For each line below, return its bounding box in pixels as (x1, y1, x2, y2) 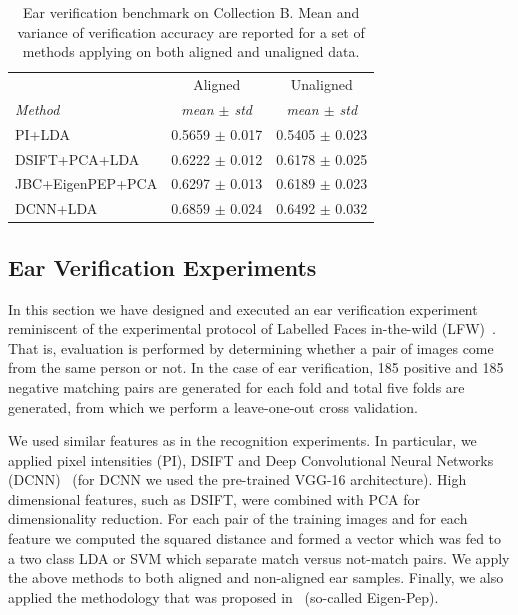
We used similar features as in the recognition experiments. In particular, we (8, 430, 477, 451)
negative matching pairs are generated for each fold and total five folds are (8, 376, 465, 397)
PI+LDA (15, 123, 71, 144)
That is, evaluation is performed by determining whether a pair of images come (8, 337, 494, 358)
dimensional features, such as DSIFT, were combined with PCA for (8, 488, 421, 509)
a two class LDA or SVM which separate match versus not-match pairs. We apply (8, 547, 510, 568)
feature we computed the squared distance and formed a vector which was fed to (8, 528, 502, 549)
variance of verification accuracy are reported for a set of (17, 21, 365, 42)
